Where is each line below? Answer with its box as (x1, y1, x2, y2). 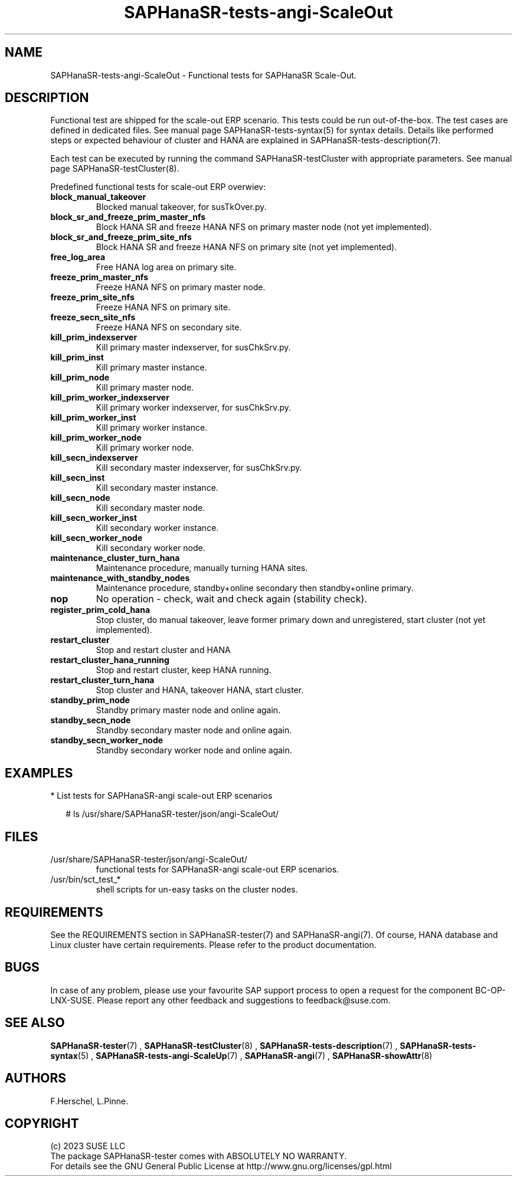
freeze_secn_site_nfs (50, 312, 136, 323)
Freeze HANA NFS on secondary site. (96, 322, 242, 333)
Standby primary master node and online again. (96, 705, 281, 716)
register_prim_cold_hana (50, 605, 150, 615)
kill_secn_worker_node (50, 533, 143, 543)
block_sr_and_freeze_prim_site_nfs (50, 232, 192, 242)
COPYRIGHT (5, 1116, 79, 1131)
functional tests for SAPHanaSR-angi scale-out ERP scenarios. (96, 864, 339, 875)
